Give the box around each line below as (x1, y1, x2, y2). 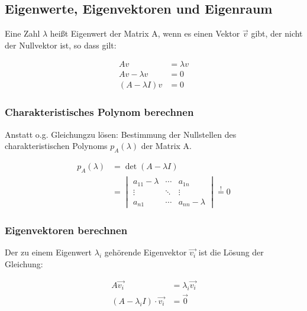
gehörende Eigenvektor (104, 246, 187, 258)
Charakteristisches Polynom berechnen (5, 105, 194, 119)
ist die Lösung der (198, 246, 264, 258)
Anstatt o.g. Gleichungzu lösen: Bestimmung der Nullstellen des (5, 128, 237, 140)
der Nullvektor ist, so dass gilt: (5, 38, 117, 51)
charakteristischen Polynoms (5, 140, 108, 152)
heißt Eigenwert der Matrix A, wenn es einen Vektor (50, 27, 240, 40)
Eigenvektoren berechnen (5, 223, 128, 238)
